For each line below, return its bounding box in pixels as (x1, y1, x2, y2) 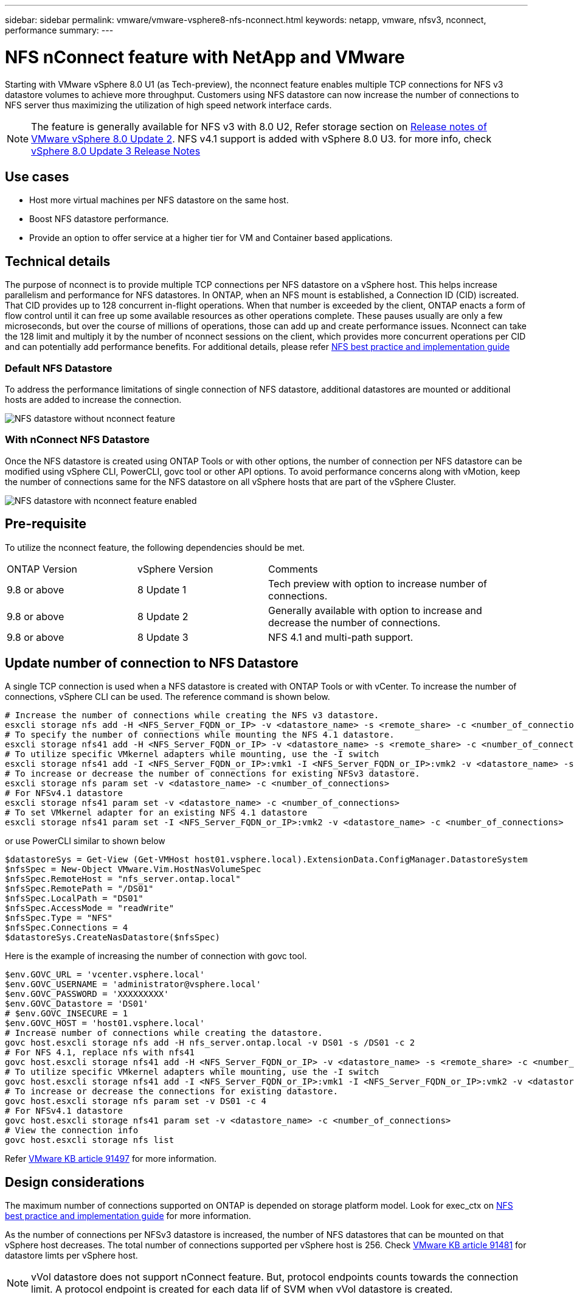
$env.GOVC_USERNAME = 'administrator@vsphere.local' (5, 979, 261, 990)
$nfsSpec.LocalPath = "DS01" (5, 893, 143, 904)
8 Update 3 (137, 631, 188, 643)
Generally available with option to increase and (268, 604, 482, 617)
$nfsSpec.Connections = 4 (5, 923, 128, 933)
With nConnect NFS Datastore (5, 433, 150, 446)
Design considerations (5, 1174, 145, 1190)
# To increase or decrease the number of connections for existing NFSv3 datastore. (5, 769, 420, 779)
